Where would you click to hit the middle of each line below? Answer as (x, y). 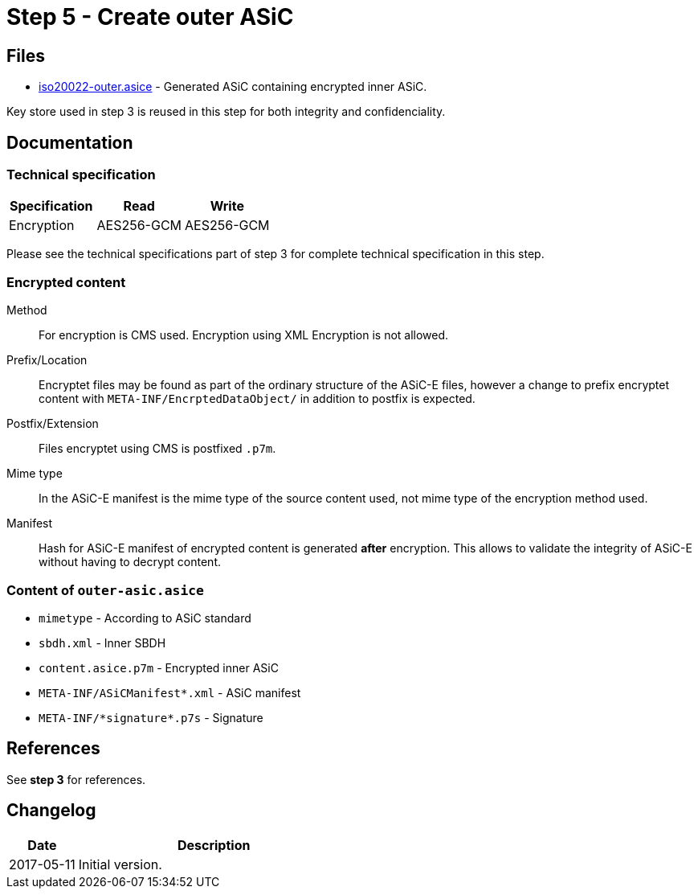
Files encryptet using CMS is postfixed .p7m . (157, 449)
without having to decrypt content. (130, 562)
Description (214, 845)
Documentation (70, 142)
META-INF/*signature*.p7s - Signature (151, 717)
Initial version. (120, 864)
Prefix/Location (47, 360)
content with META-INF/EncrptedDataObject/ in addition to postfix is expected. (257, 399)
